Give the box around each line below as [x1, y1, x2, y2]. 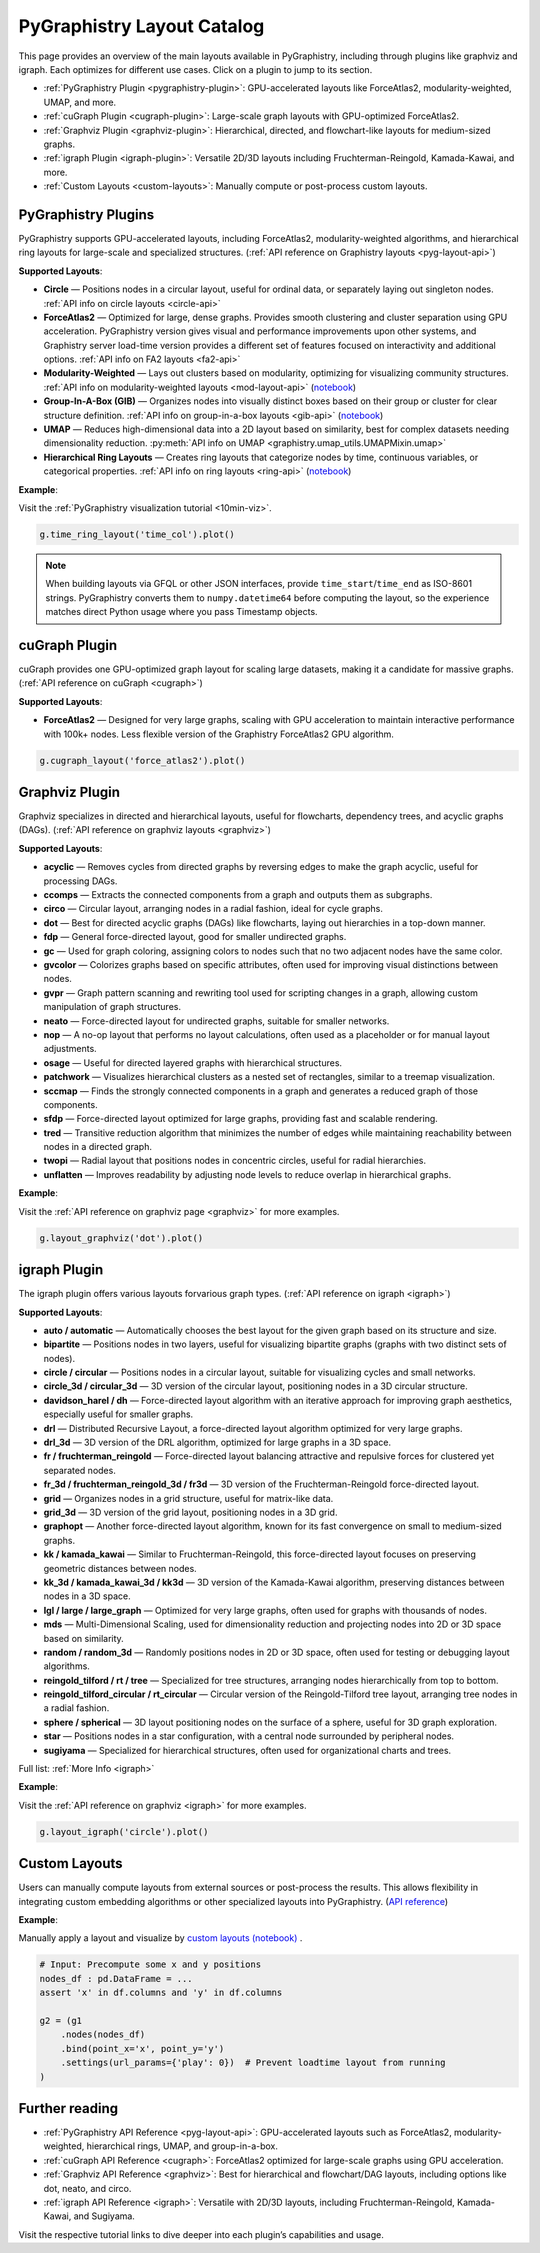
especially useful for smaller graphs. [43, 1408, 194, 1420]
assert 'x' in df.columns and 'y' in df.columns [39, 1987, 283, 1999]
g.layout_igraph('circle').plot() [39, 1826, 209, 1837]
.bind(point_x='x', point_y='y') [60, 2043, 225, 2054]
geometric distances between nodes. [43, 1562, 197, 1574]
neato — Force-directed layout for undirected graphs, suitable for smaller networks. [43, 1015, 390, 1027]
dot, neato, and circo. [43, 2182, 132, 2194]
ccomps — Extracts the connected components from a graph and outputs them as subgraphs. [43, 889, 433, 901]
